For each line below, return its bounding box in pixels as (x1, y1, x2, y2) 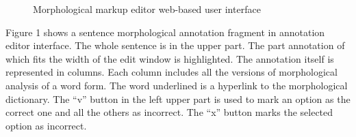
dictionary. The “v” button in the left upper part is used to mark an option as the (5, 91, 351, 106)
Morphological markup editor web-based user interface (33, 2, 261, 16)
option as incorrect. (5, 118, 87, 132)
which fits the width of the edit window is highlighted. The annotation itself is (5, 51, 334, 65)
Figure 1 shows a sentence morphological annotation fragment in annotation (5, 25, 325, 39)
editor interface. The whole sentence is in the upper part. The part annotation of (5, 38, 345, 52)
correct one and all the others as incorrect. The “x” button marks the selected (5, 105, 333, 119)
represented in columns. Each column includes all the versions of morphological (5, 65, 338, 79)
